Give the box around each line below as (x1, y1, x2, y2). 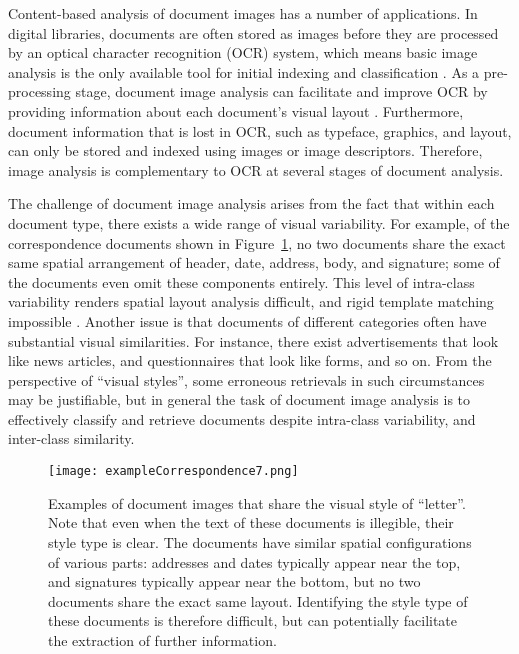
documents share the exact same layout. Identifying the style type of (48, 590, 468, 611)
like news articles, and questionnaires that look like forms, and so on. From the (8, 350, 492, 371)
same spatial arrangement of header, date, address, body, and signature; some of (8, 252, 500, 273)
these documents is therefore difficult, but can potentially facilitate (48, 610, 458, 631)
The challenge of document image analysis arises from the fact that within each (8, 193, 495, 214)
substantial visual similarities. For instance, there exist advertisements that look (8, 330, 499, 351)
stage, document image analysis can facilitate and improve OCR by (75, 81, 488, 102)
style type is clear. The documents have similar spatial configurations (48, 531, 472, 552)
